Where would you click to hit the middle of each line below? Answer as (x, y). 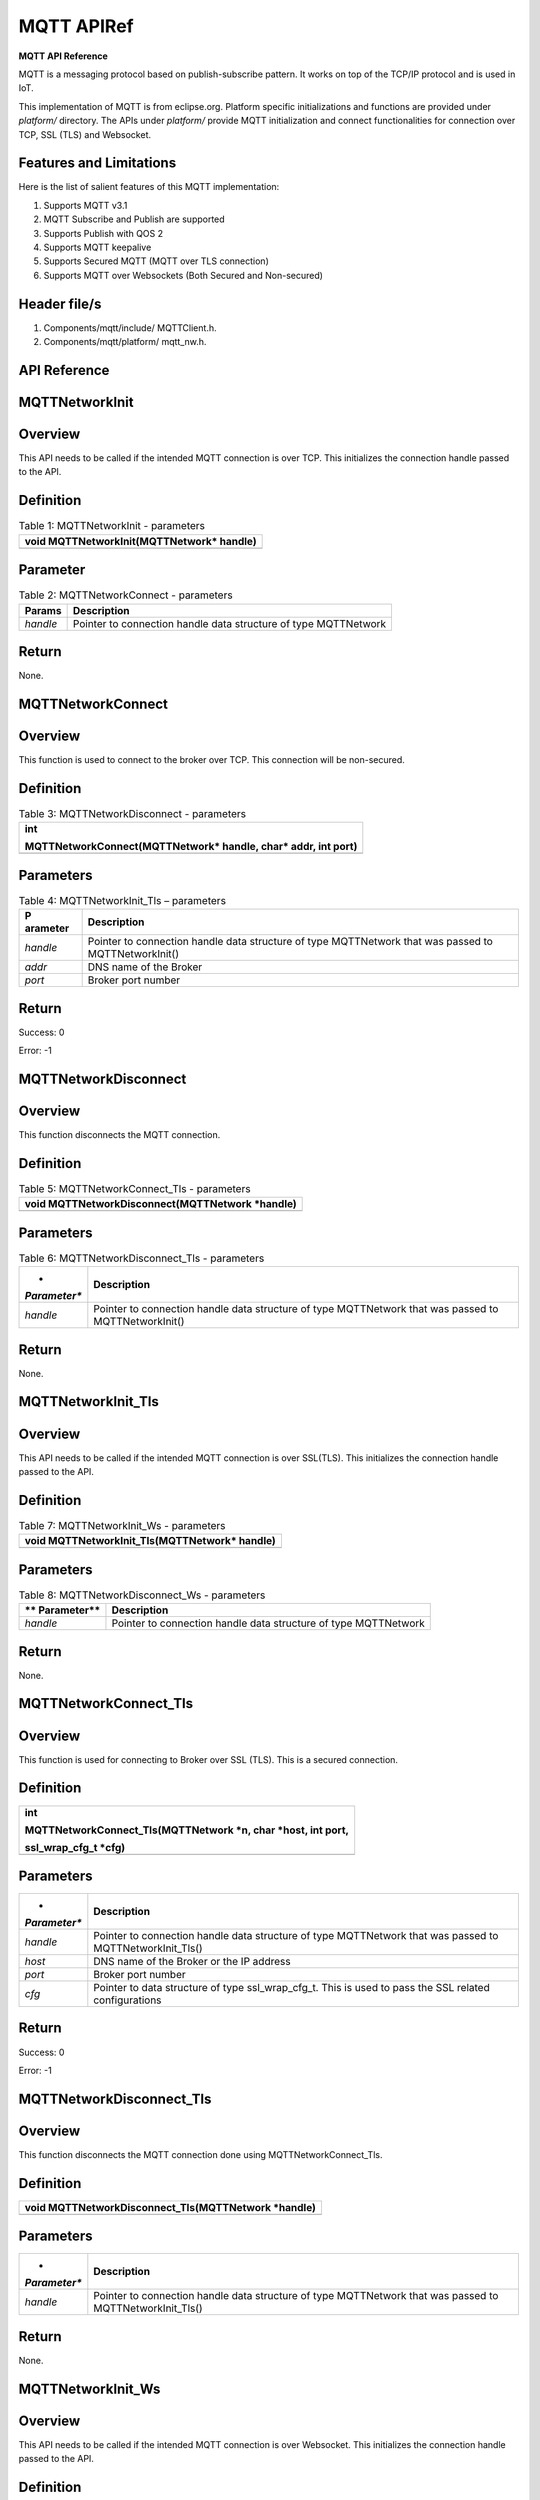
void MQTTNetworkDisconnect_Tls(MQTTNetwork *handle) (170, 2207)
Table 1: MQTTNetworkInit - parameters (111, 526)
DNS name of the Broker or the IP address (192, 1962)
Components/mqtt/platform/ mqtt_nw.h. (125, 342)
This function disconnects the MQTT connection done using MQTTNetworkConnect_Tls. (200, 2154)
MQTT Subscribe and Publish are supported (134, 219)
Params (43, 610)
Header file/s (60, 303)
